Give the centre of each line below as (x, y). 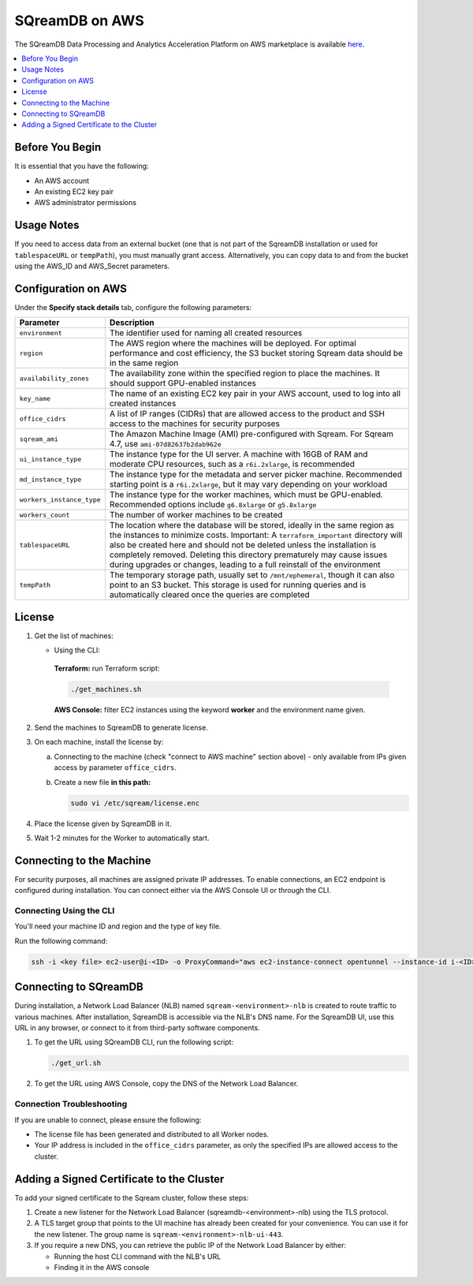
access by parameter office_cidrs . (115, 768)
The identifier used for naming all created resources (206, 333)
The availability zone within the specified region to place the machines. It (244, 373)
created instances (143, 404)
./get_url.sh (76, 1063)
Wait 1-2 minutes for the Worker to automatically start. (122, 838)
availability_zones (54, 378)
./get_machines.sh (106, 689)
